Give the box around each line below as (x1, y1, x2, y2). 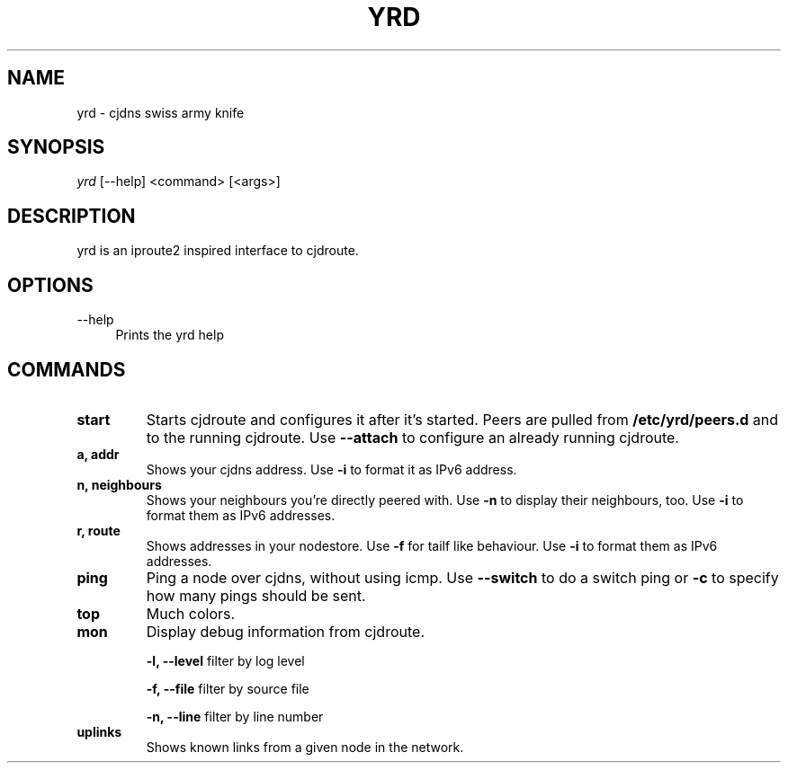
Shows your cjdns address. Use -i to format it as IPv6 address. (146, 461, 517, 477)
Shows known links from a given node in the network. (146, 739, 464, 755)
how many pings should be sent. (146, 586, 366, 605)
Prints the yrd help (115, 327, 224, 343)
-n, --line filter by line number (146, 708, 324, 724)
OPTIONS (7, 273, 94, 296)
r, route (76, 522, 121, 538)
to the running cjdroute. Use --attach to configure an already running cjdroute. (146, 428, 679, 447)
